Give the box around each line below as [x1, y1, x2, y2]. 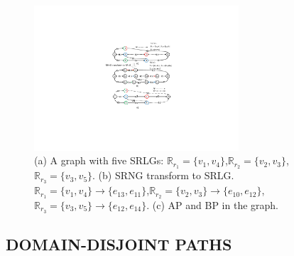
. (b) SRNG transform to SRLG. [92, 168, 234, 183]
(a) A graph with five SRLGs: [34, 153, 164, 168]
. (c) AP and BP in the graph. [146, 197, 279, 212]
